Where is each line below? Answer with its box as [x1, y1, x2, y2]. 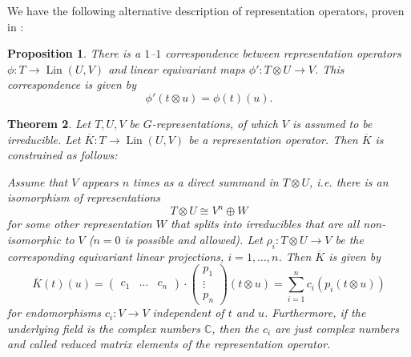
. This [315, 60, 345, 77]
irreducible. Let [7, 130, 81, 147]
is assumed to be [292, 114, 373, 131]
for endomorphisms [7, 304, 102, 321]
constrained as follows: [7, 146, 118, 163]
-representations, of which [151, 114, 278, 131]
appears [82, 173, 119, 190]
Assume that [7, 173, 68, 190]
